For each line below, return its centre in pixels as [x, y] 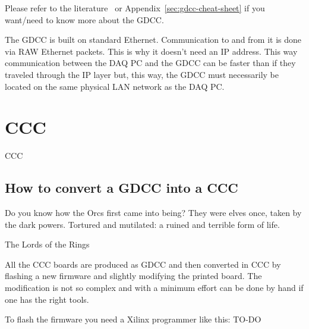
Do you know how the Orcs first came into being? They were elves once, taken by [153, 213]
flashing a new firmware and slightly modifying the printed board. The [133, 276]
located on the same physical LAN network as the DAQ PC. [115, 86]
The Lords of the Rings [47, 244]
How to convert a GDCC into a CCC [122, 188]
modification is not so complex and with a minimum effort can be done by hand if [154, 288]
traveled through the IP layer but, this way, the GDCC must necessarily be [142, 74]
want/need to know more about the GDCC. [84, 19]
